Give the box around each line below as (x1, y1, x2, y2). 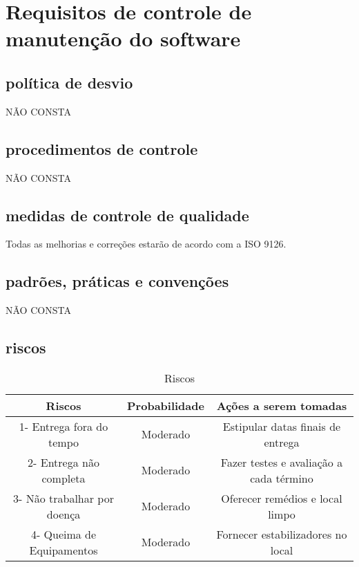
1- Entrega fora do (19, 418, 108, 434)
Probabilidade (127, 397, 204, 413)
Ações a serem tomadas (216, 397, 347, 413)
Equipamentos (29, 541, 98, 558)
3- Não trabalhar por (13, 490, 114, 506)
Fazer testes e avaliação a (220, 454, 343, 470)
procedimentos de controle (6, 138, 198, 159)
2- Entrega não (28, 454, 99, 470)
